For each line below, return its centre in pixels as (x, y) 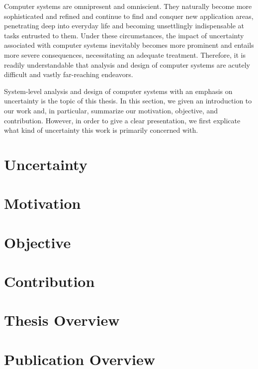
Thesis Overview (62, 320)
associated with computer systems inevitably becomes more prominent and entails (129, 45)
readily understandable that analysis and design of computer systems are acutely (127, 64)
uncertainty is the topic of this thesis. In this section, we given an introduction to (128, 101)
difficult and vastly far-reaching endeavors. (69, 74)
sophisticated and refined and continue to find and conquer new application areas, (129, 16)
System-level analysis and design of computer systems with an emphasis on (118, 91)
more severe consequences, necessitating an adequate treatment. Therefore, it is (125, 54)
